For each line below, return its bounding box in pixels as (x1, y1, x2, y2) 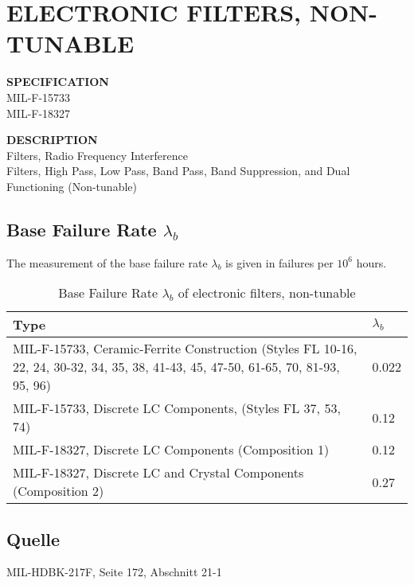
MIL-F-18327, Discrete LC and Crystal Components (13, 463, 304, 482)
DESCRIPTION (6, 131, 98, 148)
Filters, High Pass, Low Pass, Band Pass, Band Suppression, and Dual (6, 162, 350, 179)
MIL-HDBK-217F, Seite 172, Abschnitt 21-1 (6, 564, 222, 580)
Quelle (6, 526, 61, 551)
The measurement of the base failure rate (6, 254, 208, 271)
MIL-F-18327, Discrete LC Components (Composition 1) (13, 440, 330, 459)
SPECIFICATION (6, 73, 109, 90)
